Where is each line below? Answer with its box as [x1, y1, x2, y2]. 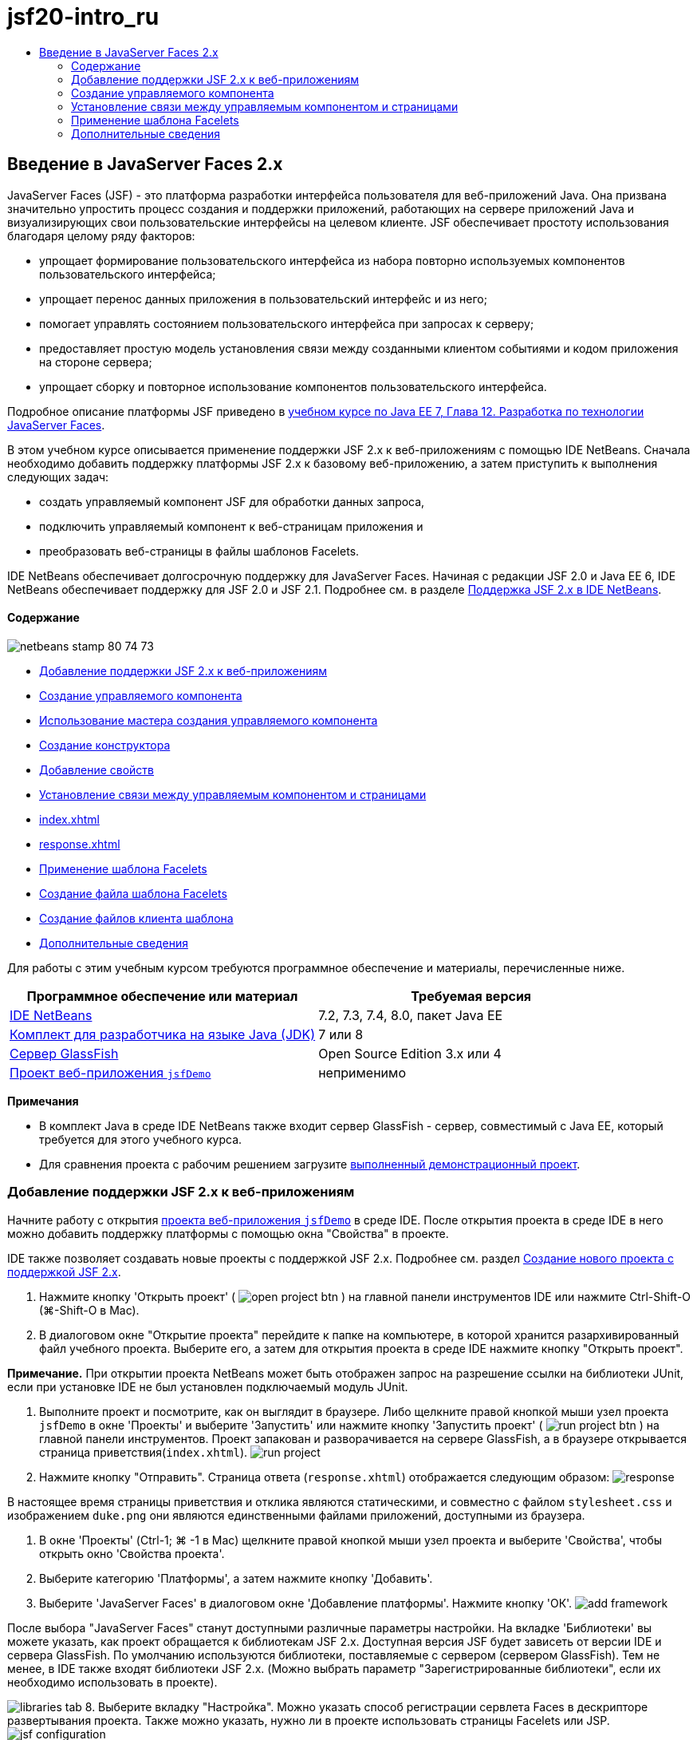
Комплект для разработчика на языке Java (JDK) [10, 1026, 316, 1042]
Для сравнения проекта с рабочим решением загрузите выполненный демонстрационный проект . [39, 1157, 581, 1171]
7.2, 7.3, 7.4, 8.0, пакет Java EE [318, 1006, 503, 1023]
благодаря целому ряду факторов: [7, 228, 195, 243]
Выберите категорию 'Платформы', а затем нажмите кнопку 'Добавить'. [39, 1571, 433, 1585]
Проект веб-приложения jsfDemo [10, 1064, 211, 1081]
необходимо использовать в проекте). [7, 1675, 218, 1689]
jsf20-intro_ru [7, 3, 159, 30]
